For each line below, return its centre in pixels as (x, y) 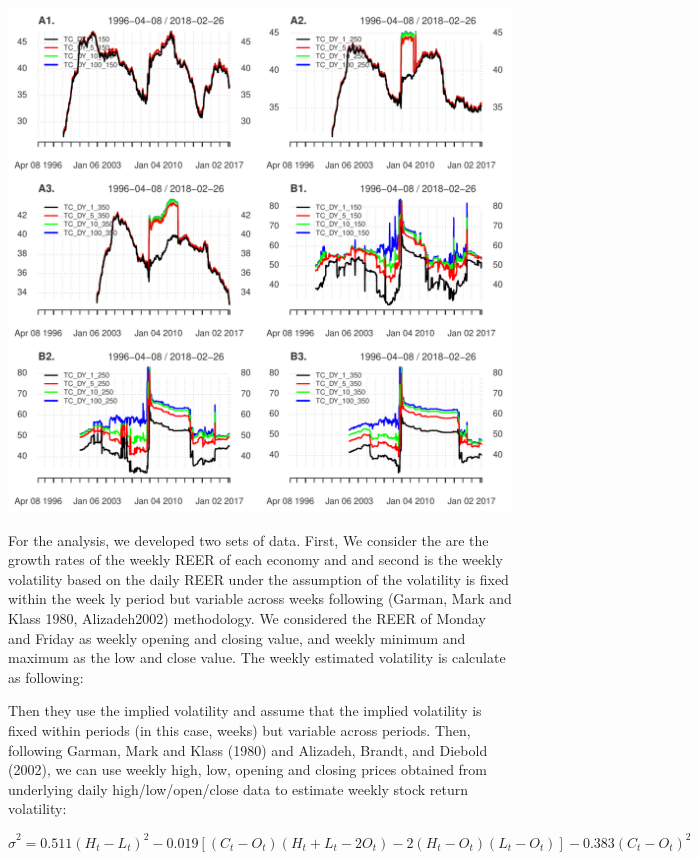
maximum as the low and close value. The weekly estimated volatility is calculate (257, 657)
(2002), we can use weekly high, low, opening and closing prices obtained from (248, 769)
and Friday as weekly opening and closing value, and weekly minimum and (237, 637)
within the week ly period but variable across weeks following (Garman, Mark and (260, 598)
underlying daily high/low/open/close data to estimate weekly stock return (238, 788)
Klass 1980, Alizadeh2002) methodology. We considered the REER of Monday (247, 617)
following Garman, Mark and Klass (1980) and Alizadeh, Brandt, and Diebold (248, 749)
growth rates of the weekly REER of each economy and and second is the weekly (255, 559)
